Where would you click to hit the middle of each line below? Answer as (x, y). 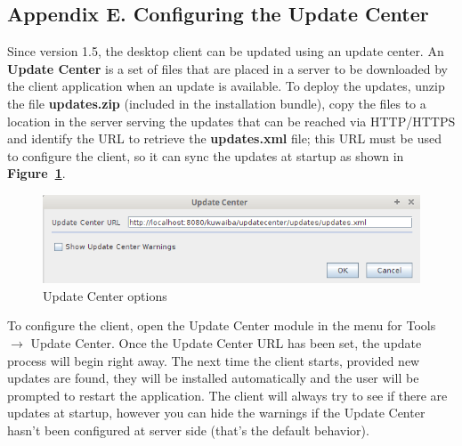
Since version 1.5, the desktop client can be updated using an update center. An (226, 51)
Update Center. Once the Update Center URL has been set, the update (226, 343)
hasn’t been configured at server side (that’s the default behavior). (188, 430)
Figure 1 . (36, 173)
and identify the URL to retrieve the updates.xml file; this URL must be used (224, 138)
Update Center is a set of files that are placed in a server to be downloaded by (228, 68)
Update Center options (105, 295)
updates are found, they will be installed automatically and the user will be (213, 378)
